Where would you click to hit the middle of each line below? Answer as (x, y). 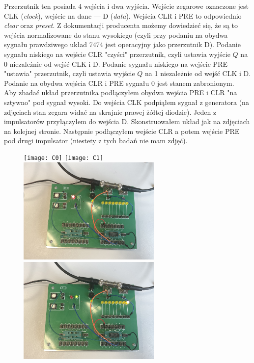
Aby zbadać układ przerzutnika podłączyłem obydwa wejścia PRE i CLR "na (121, 92)
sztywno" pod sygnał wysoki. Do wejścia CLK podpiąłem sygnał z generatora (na (127, 102)
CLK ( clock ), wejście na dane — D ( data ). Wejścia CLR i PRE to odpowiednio (123, 15)
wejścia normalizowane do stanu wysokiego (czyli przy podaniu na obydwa (116, 35)
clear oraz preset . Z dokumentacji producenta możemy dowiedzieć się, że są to (121, 25)
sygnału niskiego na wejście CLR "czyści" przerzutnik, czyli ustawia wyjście (117, 54)
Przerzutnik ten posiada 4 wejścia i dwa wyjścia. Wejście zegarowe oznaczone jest (127, 6)
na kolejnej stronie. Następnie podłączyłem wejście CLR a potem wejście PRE (122, 131)
